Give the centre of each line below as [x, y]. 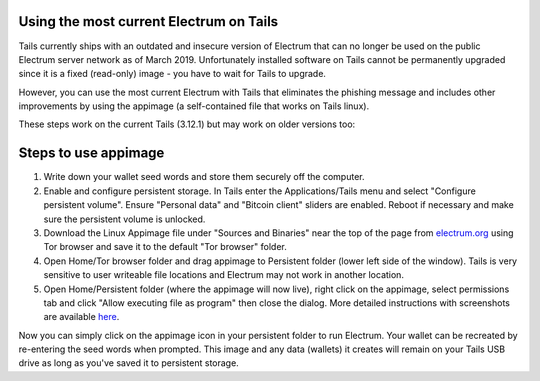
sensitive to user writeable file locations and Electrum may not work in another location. [224, 275]
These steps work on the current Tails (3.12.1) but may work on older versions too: [187, 124]
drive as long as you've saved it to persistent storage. [128, 363]
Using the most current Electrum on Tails [148, 21]
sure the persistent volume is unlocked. [124, 219]
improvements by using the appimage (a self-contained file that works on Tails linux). [194, 106]
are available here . [81, 317]
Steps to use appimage [91, 153]
